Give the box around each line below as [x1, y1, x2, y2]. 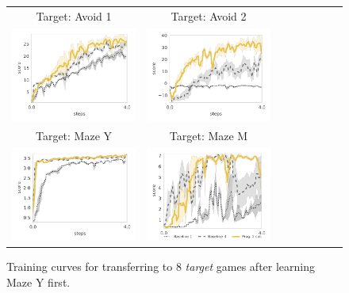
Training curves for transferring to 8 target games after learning [6, 258, 315, 275]
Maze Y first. [6, 273, 71, 290]
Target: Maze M [169, 127, 248, 144]
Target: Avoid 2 [171, 7, 247, 24]
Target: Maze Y [35, 127, 113, 144]
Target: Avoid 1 [36, 7, 112, 24]
